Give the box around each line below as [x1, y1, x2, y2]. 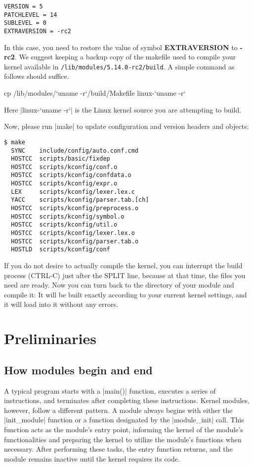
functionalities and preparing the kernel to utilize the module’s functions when [4, 434, 242, 444]
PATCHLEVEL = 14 [4, 11, 57, 18]
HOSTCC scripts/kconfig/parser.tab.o [11, 237, 139, 245]
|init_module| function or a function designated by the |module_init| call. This [4, 414, 244, 425]
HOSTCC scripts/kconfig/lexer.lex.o [11, 230, 135, 237]
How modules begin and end [4, 362, 153, 377]
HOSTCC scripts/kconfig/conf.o [11, 163, 118, 171]
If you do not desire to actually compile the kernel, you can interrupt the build [4, 260, 243, 271]
